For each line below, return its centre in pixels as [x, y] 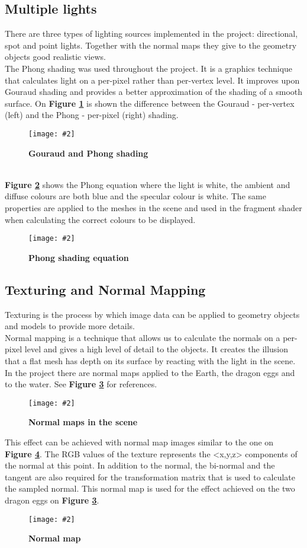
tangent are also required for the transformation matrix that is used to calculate [150, 477]
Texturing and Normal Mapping [105, 289]
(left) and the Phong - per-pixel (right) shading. [92, 115]
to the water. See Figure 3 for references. [81, 384]
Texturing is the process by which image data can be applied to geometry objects [152, 314]
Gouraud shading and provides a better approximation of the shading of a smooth [154, 92]
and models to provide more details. [70, 326]
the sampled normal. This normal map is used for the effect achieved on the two [150, 488]
